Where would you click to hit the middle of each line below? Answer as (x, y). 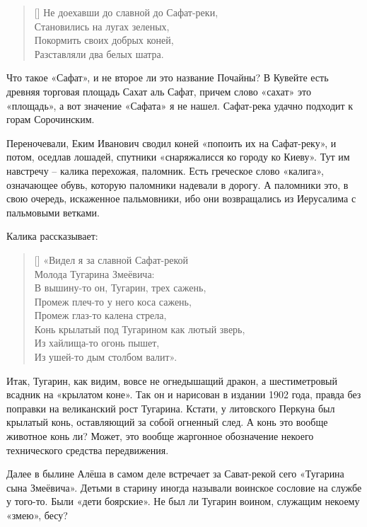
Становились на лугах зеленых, (102, 26)
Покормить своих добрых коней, (104, 40)
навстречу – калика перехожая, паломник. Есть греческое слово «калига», (165, 170)
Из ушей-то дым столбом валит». (106, 357)
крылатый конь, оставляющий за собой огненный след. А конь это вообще (167, 422)
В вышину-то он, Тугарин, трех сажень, (120, 288)
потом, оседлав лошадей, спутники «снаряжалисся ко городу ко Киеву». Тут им (178, 157)
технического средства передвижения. (88, 450)
